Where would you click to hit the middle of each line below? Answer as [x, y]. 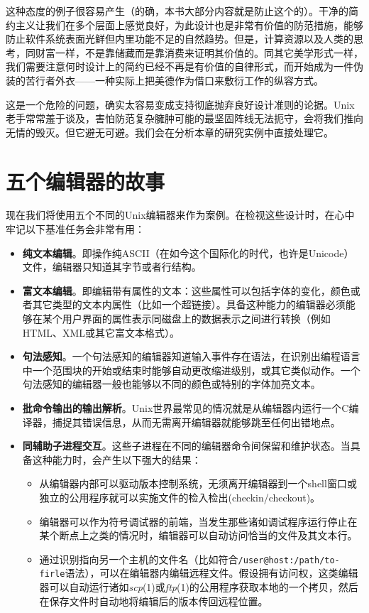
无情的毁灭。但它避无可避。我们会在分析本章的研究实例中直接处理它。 [170, 132]
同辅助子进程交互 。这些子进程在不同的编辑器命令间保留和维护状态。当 [186, 446]
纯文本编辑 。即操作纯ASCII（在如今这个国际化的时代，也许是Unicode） [188, 253]
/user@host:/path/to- [289, 560]
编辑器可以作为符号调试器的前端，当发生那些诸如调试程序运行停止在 [198, 521]
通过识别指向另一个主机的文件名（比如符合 [139, 559]
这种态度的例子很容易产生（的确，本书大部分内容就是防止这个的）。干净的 [177, 11]
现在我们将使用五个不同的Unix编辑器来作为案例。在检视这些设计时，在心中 [180, 215]
